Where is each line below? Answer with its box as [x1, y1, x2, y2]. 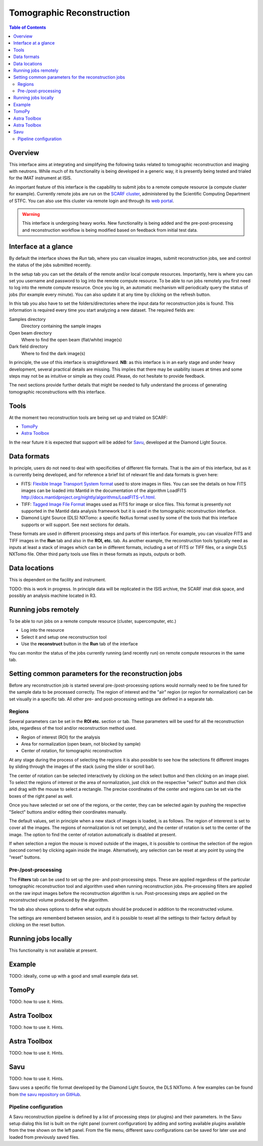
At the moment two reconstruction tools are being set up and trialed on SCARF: [9, 414, 168, 420]
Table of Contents [9, 24, 46, 30]
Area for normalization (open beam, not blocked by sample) [21, 741, 141, 747]
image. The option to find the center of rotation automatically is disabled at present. [9, 831, 177, 837]
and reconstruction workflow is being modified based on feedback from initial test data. [22, 227, 198, 233]
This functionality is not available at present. [9, 948, 98, 954]
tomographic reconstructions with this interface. [9, 389, 106, 395]
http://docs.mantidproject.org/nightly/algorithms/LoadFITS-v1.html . [21, 494, 156, 500]
